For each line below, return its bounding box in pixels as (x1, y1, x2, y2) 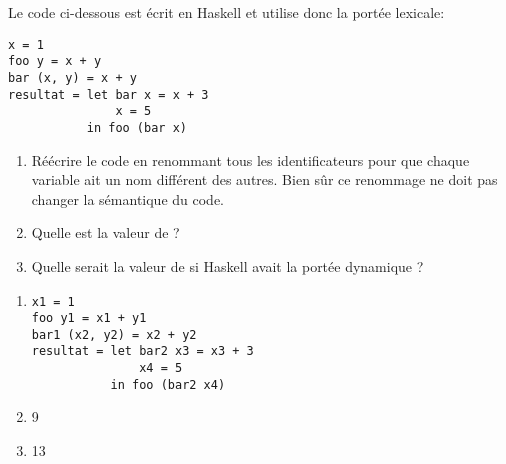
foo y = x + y (8, 54, 102, 69)
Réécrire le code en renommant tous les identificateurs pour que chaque (31, 149, 470, 170)
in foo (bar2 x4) (110, 377, 226, 392)
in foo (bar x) (86, 120, 187, 135)
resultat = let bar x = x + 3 (8, 87, 209, 102)
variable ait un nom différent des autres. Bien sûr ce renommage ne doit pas (31, 169, 498, 190)
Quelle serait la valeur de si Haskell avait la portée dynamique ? (31, 255, 424, 276)
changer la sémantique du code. (31, 188, 225, 209)
